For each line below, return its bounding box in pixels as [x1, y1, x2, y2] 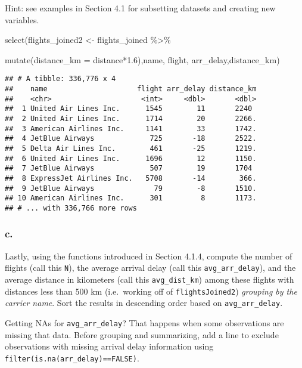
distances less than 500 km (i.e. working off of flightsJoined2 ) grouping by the [5, 284, 297, 297]
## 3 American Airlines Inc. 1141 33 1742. [5, 124, 257, 133]
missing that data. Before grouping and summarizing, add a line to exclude [5, 328, 279, 341]
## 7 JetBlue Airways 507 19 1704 [5, 164, 253, 173]
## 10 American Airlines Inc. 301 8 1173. [5, 194, 257, 203]
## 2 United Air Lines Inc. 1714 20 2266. [5, 115, 257, 123]
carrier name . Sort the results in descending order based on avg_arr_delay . [5, 296, 283, 309]
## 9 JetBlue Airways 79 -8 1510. [5, 184, 257, 193]
